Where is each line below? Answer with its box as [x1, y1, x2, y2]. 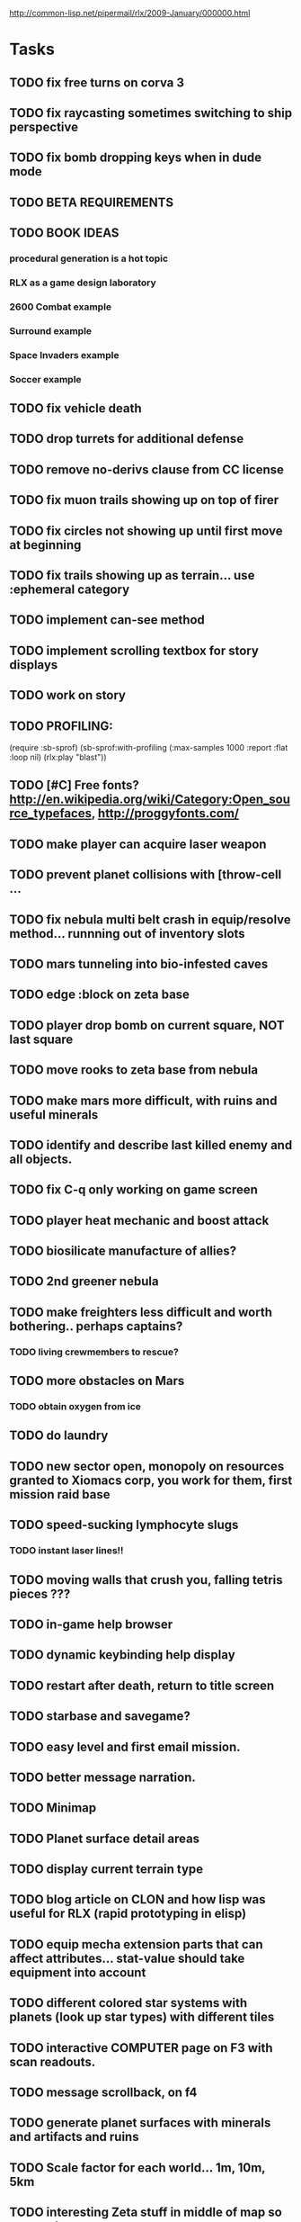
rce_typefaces [9, 805, 93, 822]
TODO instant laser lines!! [9, 1544, 124, 1557]
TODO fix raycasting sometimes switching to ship [9, 105, 293, 121]
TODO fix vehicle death [9, 400, 142, 417]
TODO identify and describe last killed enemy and [9, 1138, 293, 1153]
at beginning [9, 537, 82, 553]
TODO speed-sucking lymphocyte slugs [9, 1517, 239, 1533]
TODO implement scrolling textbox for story [9, 643, 259, 658]
